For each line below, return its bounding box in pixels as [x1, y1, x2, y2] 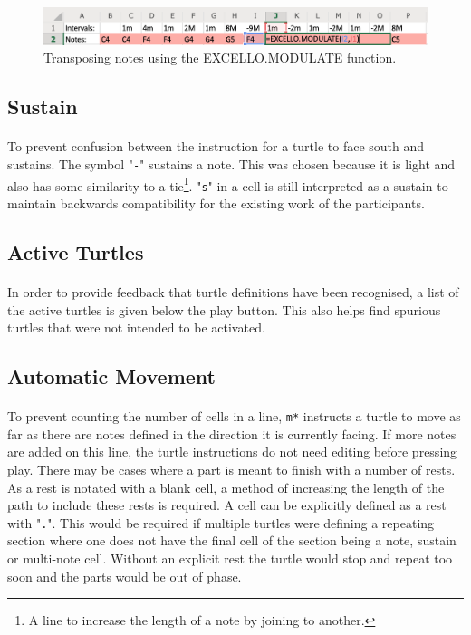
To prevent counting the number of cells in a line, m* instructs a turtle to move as [7, 407, 461, 426]
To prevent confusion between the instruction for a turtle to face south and [7, 137, 425, 156]
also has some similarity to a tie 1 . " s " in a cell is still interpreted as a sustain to [7, 173, 448, 195]
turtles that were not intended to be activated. [7, 318, 265, 337]
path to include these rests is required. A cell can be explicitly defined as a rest [7, 495, 447, 515]
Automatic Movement [7, 362, 216, 390]
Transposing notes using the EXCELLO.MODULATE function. [43, 48, 397, 67]
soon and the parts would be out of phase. [7, 566, 242, 585]
